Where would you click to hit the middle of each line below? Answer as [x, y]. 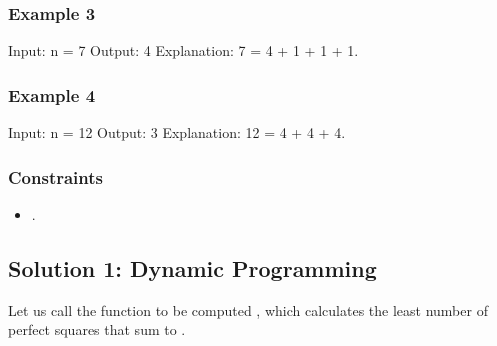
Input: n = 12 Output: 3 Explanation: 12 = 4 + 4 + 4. [177, 132]
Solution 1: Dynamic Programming [192, 267]
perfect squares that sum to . [97, 329]
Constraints [55, 176]
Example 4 [52, 94]
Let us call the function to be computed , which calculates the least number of [248, 309]
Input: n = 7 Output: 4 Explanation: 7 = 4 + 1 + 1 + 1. [183, 50]
